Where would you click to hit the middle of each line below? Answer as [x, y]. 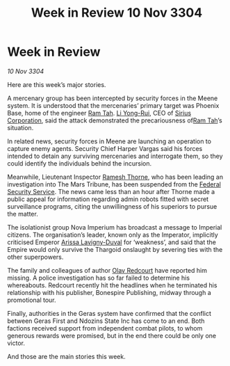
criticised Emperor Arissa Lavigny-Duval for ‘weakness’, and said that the [112, 242]
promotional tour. [32, 300]
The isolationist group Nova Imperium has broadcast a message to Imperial [115, 227]
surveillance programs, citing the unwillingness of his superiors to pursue [112, 206]
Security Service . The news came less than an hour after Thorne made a [111, 191]
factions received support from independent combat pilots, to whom [105, 328]
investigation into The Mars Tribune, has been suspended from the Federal [114, 184]
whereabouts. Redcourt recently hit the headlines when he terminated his [112, 285]
